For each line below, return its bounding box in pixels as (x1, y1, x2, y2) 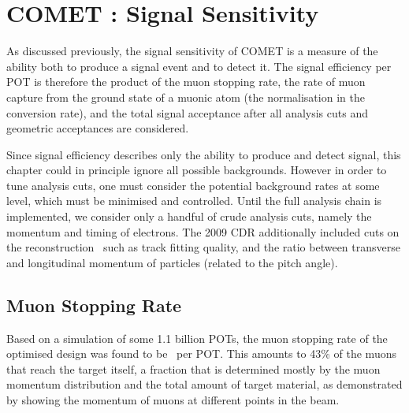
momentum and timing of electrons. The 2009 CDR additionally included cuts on (6, 223, 400, 240)
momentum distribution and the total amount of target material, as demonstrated (6, 376, 403, 393)
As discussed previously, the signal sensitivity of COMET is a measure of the (6, 43, 378, 59)
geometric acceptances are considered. (6, 120, 189, 136)
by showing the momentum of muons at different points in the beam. (6, 392, 340, 408)
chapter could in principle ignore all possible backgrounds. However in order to (6, 162, 387, 178)
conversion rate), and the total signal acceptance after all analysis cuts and (6, 104, 368, 121)
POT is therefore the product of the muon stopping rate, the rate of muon (6, 73, 366, 90)
